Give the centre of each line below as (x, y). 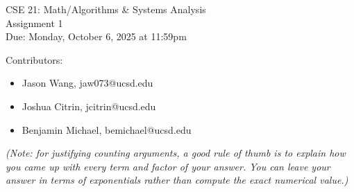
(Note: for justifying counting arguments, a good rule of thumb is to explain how (176, 153)
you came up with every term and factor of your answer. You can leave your (168, 166)
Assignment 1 (34, 23)
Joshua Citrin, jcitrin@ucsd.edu (89, 106)
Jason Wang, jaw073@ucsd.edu (87, 83)
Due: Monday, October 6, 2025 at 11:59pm (96, 36)
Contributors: (34, 59)
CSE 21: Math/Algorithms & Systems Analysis (106, 9)
